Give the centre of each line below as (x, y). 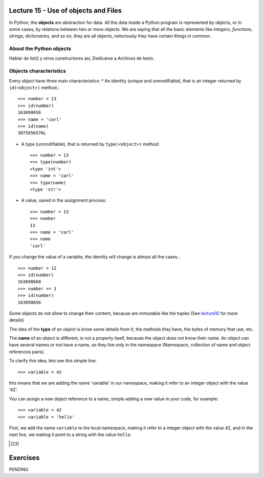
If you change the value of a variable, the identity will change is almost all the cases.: (95, 257)
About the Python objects (40, 49)
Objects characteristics (37, 71)
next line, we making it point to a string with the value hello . (70, 435)
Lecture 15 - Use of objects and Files (66, 11)
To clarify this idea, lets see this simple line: (53, 361)
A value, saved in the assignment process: (64, 200)
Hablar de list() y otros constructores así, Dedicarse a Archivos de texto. (82, 58)
